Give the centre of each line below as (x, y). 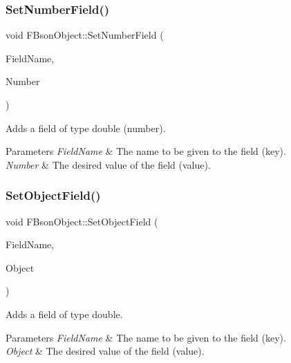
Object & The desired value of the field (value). (105, 351)
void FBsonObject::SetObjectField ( (82, 221)
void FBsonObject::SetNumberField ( (85, 35)
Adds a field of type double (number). (86, 128)
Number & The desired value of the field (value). (108, 164)
